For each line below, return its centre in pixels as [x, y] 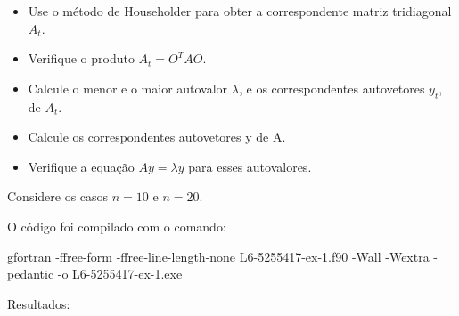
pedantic [31, 274]
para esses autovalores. [250, 166]
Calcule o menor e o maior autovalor [128, 88]
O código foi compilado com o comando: [117, 226]
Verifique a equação [81, 166]
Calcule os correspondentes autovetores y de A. [157, 137]
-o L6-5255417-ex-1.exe [120, 274]
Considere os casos [58, 196]
